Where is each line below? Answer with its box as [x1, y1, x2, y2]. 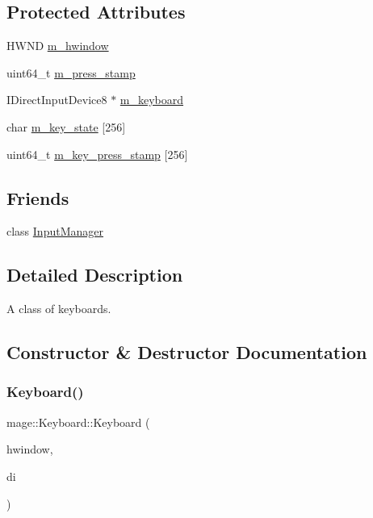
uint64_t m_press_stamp [6, 64, 136, 81]
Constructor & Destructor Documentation [6, 340, 367, 365]
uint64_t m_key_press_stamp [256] [6, 145, 188, 162]
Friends [6, 185, 69, 210]
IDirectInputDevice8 [6, 91, 107, 108]
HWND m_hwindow [6, 37, 109, 54]
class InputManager [6, 223, 103, 240]
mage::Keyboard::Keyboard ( [6, 413, 150, 430]
